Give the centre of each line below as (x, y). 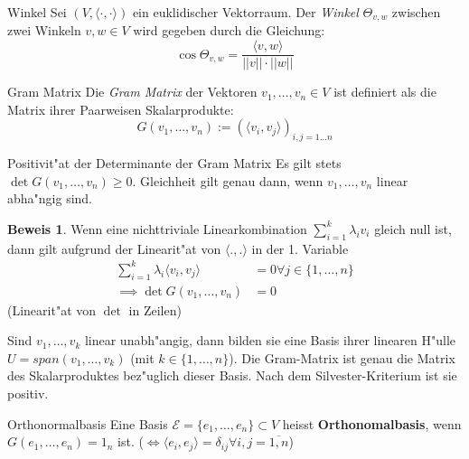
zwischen (416, 12)
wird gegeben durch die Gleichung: (229, 30)
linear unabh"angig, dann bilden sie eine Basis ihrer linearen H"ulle (270, 340)
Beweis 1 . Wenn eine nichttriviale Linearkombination (157, 228)
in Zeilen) (155, 309)
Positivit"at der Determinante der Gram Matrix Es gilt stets (174, 163)
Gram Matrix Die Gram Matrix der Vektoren (132, 92)
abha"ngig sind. (50, 198)
